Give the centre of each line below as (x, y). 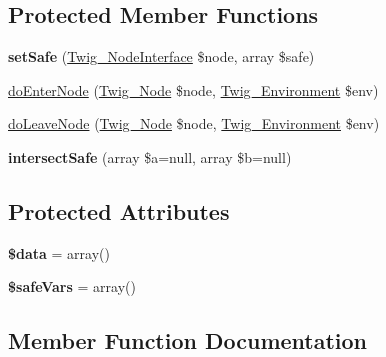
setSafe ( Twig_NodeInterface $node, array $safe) (161, 56)
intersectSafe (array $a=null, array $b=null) (150, 156)
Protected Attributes (119, 210)
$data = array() (59, 252)
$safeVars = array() (72, 286)
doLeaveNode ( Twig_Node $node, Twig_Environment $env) (194, 123)
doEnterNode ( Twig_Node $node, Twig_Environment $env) (193, 89)
